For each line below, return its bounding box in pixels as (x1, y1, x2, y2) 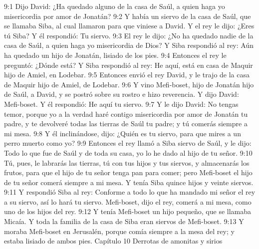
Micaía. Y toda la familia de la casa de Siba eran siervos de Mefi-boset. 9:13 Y (4, 216, 244, 227)
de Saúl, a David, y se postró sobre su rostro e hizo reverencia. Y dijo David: (4, 89, 239, 99)
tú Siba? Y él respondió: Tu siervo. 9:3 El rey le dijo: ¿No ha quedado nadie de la (4, 30, 254, 40)
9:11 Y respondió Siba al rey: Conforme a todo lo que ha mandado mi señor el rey (4, 187, 256, 197)
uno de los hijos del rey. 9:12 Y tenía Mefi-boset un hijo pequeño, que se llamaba (4, 206, 252, 217)
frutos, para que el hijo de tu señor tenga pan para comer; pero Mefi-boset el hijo (4, 167, 253, 178)
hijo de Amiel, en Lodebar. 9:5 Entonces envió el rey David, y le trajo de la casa (4, 69, 250, 80)
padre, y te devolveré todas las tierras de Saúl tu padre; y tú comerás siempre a (4, 118, 248, 129)
